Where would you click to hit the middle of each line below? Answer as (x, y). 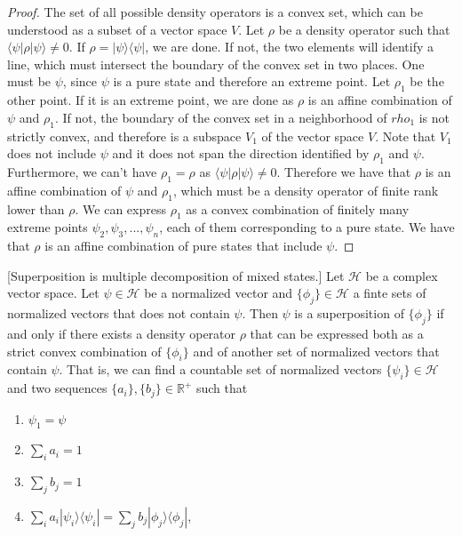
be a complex (402, 275)
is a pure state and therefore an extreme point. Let (252, 81)
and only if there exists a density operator (122, 333)
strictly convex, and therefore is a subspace (124, 136)
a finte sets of (390, 293)
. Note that (406, 136)
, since (80, 81)
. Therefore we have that (344, 171)
